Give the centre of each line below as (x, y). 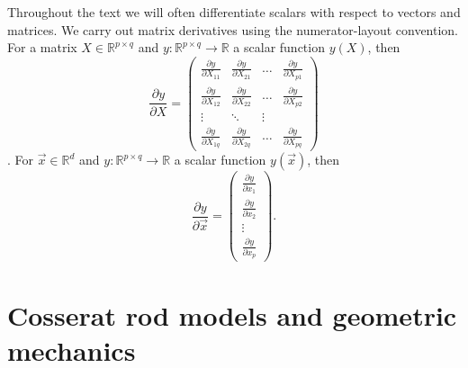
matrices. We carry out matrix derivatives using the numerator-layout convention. (233, 29)
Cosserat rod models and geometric (232, 314)
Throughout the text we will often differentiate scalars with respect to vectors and (234, 12)
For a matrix (42, 47)
